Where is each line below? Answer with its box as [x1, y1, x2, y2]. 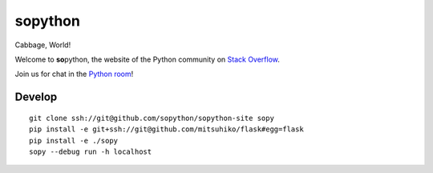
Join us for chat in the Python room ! [14, 69, 134, 79]
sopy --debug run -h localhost [29, 147, 152, 156]
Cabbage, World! [14, 40, 71, 50]
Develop [14, 91, 58, 104]
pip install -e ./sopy [29, 136, 119, 145]
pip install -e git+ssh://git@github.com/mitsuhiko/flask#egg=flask [29, 125, 304, 134]
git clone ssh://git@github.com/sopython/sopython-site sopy [29, 113, 274, 123]
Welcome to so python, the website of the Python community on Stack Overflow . [14, 54, 281, 64]
